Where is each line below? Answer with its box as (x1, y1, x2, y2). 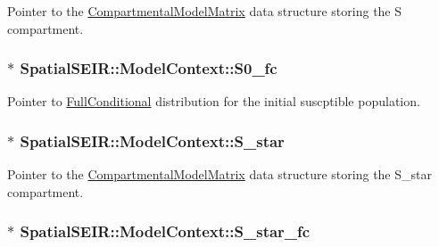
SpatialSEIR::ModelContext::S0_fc (20, 57, 277, 79)
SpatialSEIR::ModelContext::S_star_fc (20, 220, 311, 243)
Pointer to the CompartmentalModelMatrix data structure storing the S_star (7, 165, 432, 184)
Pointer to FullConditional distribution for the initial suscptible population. (7, 92, 420, 111)
